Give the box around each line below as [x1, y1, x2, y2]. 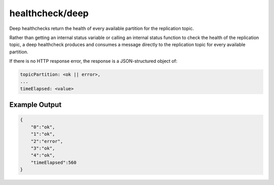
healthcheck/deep [9, 8, 89, 19]
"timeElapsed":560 [30, 160, 77, 165]
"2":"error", [30, 138, 63, 144]
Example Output [9, 100, 62, 109]
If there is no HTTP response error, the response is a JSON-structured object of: [9, 58, 178, 64]
